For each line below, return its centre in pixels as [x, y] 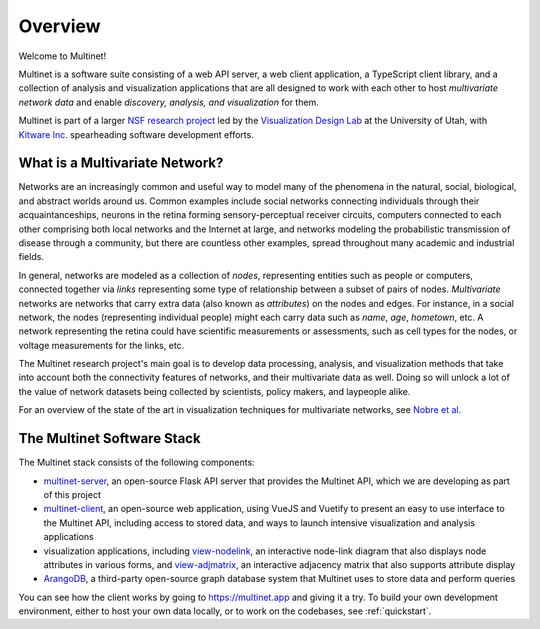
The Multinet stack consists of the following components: [136, 462]
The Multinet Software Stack [109, 438]
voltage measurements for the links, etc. [101, 345]
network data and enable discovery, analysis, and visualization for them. [168, 102]
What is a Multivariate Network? [121, 163]
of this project [72, 494]
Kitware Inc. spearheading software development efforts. [136, 134]
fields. [31, 257]
